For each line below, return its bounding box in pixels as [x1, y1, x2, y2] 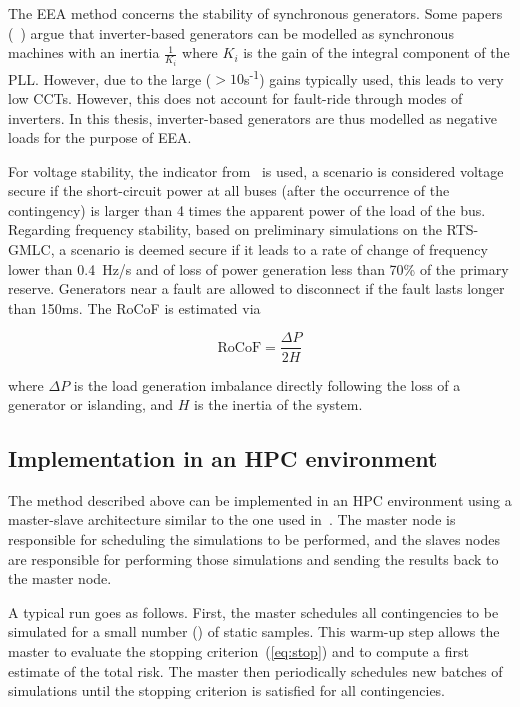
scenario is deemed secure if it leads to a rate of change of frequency [70, 239, 488, 260]
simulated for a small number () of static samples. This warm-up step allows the [8, 621, 500, 642]
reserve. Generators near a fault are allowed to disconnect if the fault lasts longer [8, 278, 505, 299]
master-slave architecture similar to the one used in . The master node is [8, 509, 456, 530]
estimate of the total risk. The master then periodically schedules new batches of [8, 660, 503, 681]
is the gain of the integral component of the [243, 42, 510, 63]
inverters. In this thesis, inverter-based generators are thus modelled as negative [8, 107, 497, 128]
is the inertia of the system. [194, 394, 363, 415]
